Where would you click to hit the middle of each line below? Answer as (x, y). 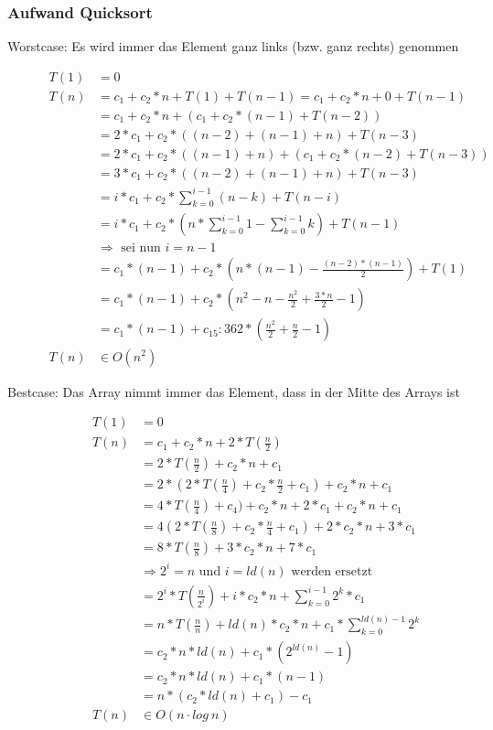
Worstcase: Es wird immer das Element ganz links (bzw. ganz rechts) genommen (233, 46)
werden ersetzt (332, 571)
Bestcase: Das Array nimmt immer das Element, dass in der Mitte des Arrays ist (234, 391)
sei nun (141, 248)
